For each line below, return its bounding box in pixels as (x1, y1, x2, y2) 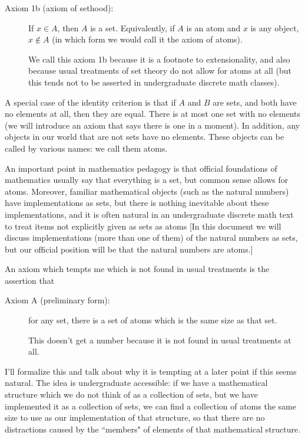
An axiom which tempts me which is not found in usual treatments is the (5, 263, 270, 275)
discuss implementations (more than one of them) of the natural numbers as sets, (5, 231, 298, 244)
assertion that (5, 274, 55, 286)
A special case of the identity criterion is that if (5, 96, 176, 108)
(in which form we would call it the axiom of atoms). (52, 33, 243, 45)
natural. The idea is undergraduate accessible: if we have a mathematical (5, 376, 268, 389)
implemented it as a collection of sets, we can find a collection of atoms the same (5, 399, 296, 412)
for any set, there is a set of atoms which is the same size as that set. (28, 314, 277, 326)
